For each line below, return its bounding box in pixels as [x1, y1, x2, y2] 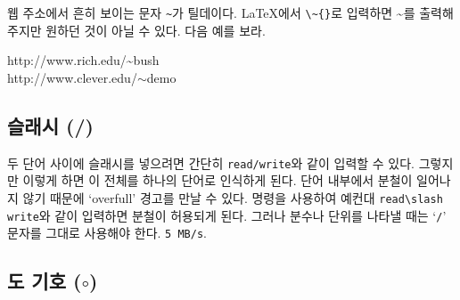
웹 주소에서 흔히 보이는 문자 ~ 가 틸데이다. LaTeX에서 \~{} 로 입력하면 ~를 [7, 4, 415, 21]
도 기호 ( [7, 267, 82, 295]
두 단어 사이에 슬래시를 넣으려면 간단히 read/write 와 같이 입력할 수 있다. [7, 153, 415, 172]
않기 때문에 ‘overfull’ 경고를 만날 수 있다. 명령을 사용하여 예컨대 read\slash [22, 188, 443, 207]
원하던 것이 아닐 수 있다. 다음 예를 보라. [45, 20, 266, 39]
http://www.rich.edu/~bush [7, 51, 160, 69]
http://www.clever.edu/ [7, 68, 137, 86]
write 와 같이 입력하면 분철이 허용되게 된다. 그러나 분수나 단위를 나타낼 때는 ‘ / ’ [7, 206, 447, 224]
